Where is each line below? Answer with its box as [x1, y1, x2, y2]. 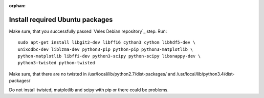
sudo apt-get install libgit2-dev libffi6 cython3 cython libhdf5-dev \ [18, 39, 196, 45]
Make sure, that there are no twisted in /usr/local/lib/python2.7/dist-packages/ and [9, 71, 176, 77]
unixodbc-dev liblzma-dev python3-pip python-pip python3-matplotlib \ [18, 46, 193, 52]
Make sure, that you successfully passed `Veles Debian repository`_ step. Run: [9, 28, 167, 34]
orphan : [9, 3, 26, 8]
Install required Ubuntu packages [9, 15, 113, 24]
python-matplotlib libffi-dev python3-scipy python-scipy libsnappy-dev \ [18, 54, 201, 59]
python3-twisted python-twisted [18, 60, 95, 66]
